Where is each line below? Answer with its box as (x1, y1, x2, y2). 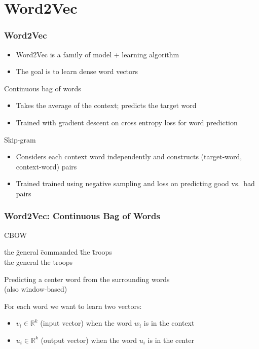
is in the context (143, 318, 195, 328)
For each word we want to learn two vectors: (4, 300, 142, 311)
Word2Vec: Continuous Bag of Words (4, 210, 160, 222)
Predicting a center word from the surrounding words (4, 273, 170, 284)
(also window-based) (4, 284, 67, 294)
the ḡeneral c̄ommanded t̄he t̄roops (4, 247, 112, 257)
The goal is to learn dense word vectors (16, 66, 138, 77)
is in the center (147, 334, 195, 345)
